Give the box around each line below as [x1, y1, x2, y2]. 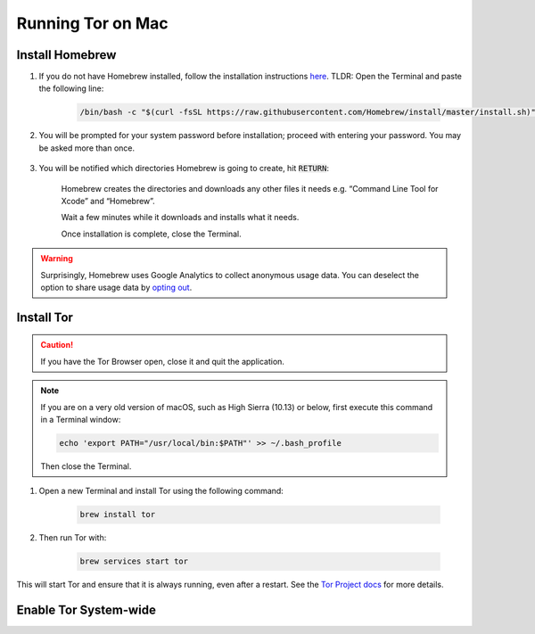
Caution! [40, 340, 74, 350]
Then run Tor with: [38, 532, 107, 543]
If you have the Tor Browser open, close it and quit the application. [40, 356, 285, 366]
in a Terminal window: [40, 414, 121, 424]
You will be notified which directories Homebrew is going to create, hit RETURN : [38, 163, 330, 174]
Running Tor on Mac [16, 13, 169, 33]
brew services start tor [79, 556, 189, 566]
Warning [40, 253, 73, 264]
